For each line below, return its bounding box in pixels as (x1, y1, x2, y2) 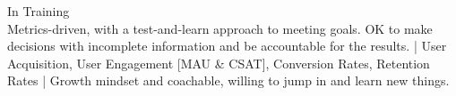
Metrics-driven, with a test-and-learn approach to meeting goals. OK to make (7, 19, 433, 37)
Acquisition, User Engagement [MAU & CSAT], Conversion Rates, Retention (7, 53, 430, 72)
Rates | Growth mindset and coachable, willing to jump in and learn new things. (7, 71, 450, 90)
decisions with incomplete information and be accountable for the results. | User (7, 36, 447, 55)
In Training (7, 2, 70, 20)
